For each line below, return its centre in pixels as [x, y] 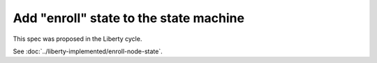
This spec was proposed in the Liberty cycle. [77, 39]
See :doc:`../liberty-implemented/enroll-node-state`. [88, 51]
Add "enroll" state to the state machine [128, 18]
